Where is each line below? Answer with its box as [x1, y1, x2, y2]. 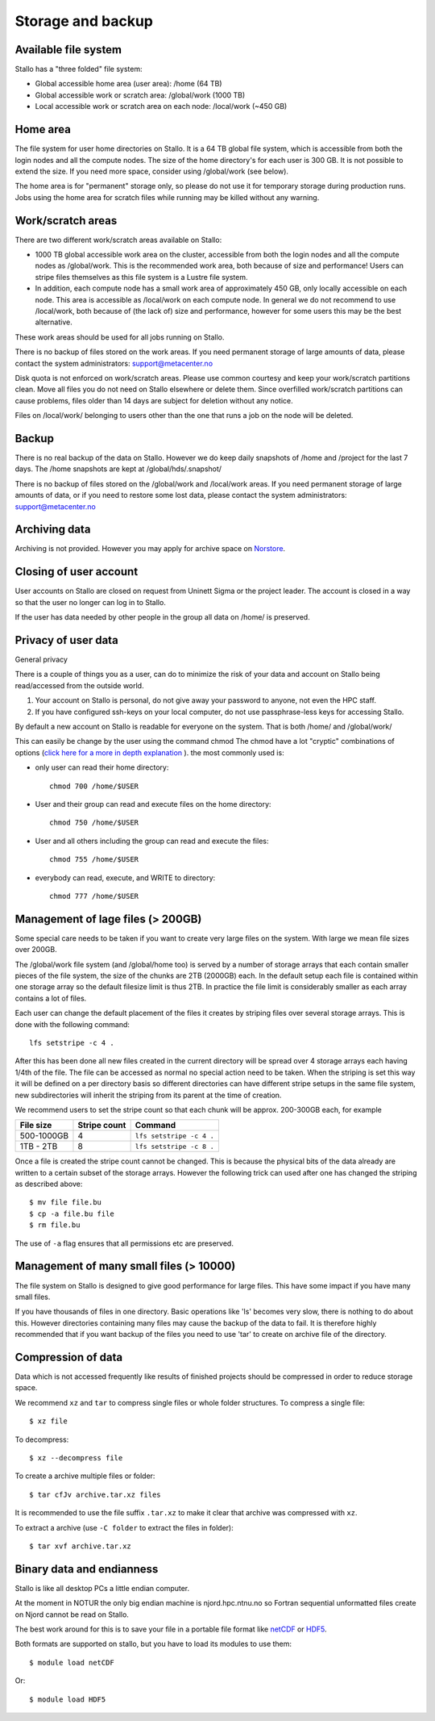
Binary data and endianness [14, 1562, 159, 1576]
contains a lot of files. [14, 993, 87, 1003]
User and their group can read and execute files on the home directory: [35, 799, 271, 808]
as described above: [14, 1179, 83, 1189]
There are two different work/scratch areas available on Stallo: [14, 235, 222, 244]
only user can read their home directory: [35, 762, 169, 772]
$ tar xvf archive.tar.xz [29, 1541, 132, 1551]
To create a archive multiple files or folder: [14, 1471, 155, 1481]
